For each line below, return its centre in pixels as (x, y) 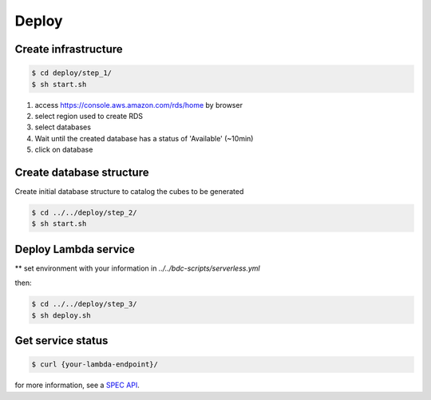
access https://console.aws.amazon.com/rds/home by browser (139, 105)
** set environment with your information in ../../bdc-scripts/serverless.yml (137, 268)
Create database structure (82, 172)
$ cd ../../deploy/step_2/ (84, 212)
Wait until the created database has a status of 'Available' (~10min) (144, 138)
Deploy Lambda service (75, 249)
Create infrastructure (69, 49)
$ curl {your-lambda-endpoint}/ (95, 364)
